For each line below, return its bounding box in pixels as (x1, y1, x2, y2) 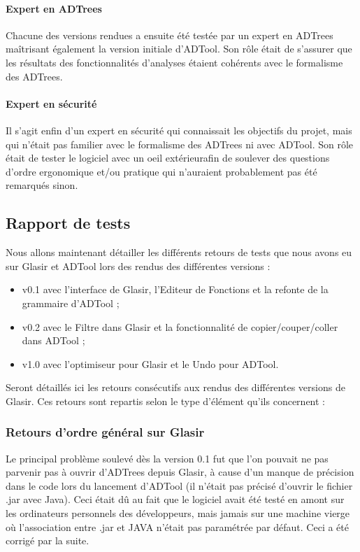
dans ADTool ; (22, 333, 85, 348)
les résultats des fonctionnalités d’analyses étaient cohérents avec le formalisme (6, 55, 343, 69)
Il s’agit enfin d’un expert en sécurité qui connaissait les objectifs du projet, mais (6, 122, 352, 137)
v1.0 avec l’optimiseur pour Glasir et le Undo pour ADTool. (22, 356, 279, 371)
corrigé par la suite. (6, 533, 89, 548)
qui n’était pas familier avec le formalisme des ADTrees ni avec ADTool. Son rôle (6, 136, 354, 151)
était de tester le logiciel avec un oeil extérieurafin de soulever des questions (6, 150, 330, 165)
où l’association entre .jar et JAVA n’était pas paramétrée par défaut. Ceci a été (6, 519, 349, 534)
